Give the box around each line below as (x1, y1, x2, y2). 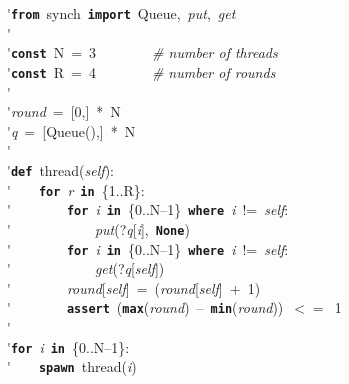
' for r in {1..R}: (7, 179, 145, 200)
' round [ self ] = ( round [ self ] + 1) (7, 277, 261, 298)
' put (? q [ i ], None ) (7, 218, 190, 239)
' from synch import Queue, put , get (7, 3, 236, 23)
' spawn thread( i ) (7, 356, 137, 377)
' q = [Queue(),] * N (7, 120, 136, 141)
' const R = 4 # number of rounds (7, 61, 276, 82)
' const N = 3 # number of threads (7, 42, 278, 63)
